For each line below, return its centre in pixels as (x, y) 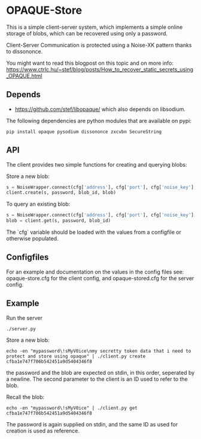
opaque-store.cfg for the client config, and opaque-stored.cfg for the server (100, 278)
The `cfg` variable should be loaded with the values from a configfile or (94, 232)
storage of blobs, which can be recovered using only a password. (87, 33)
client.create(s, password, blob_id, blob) (61, 193)
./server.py (21, 329)
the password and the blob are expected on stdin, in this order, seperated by (100, 372)
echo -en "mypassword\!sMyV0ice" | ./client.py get (72, 408)
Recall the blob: (25, 397)
